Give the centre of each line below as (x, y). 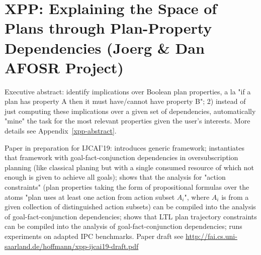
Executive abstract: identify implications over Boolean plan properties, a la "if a (128, 91)
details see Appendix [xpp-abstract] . (61, 131)
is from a (235, 197)
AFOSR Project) (64, 67)
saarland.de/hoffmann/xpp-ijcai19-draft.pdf (72, 246)
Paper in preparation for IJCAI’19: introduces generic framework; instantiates (124, 147)
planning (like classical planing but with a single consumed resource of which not (129, 167)
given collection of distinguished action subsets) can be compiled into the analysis (130, 207)
